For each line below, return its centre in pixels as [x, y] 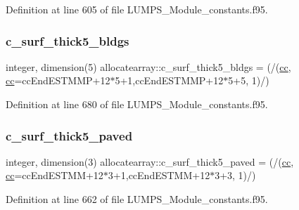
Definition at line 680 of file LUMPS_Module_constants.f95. [137, 104]
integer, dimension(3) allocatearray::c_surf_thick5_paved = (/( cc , [150, 161]
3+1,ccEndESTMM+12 [159, 175]
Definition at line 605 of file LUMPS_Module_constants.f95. [137, 9]
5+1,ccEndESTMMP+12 [169, 80]
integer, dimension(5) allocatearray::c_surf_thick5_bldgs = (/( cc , [148, 66]
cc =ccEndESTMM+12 [55, 175]
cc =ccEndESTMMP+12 [58, 80]
